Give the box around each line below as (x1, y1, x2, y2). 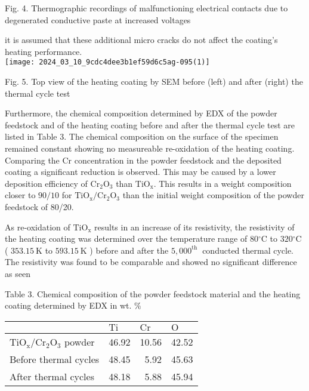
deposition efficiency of (5, 177, 88, 189)
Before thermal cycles (10, 352, 100, 366)
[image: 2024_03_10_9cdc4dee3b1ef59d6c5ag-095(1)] (5, 58, 210, 67)
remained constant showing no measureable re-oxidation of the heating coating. (5, 142, 295, 154)
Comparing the (5, 153, 60, 166)
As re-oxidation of (5, 220, 70, 233)
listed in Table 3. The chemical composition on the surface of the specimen (5, 130, 279, 143)
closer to (5, 189, 36, 201)
